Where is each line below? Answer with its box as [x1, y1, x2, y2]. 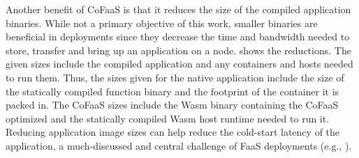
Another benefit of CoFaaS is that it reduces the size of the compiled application [6, 2, 351, 16]
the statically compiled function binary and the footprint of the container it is [6, 84, 339, 98]
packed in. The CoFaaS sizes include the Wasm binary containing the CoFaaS [6, 97, 339, 112]
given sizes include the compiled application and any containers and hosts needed [6, 56, 353, 71]
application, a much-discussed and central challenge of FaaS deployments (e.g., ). [6, 138, 352, 152]
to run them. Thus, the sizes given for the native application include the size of [6, 70, 344, 84]
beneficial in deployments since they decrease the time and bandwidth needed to [6, 29, 350, 44]
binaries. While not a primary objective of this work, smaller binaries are [6, 15, 318, 30]
